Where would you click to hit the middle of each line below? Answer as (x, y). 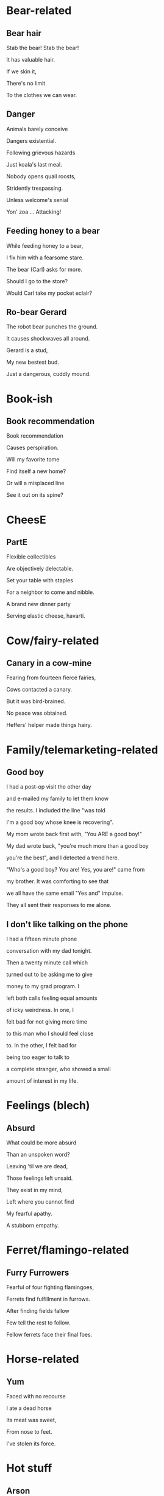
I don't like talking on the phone (67, 924)
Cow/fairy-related (53, 641)
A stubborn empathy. (33, 1226)
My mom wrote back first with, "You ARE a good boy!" (74, 834)
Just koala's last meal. (34, 164)
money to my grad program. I (43, 986)
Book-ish (30, 399)
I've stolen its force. (31, 1444)
